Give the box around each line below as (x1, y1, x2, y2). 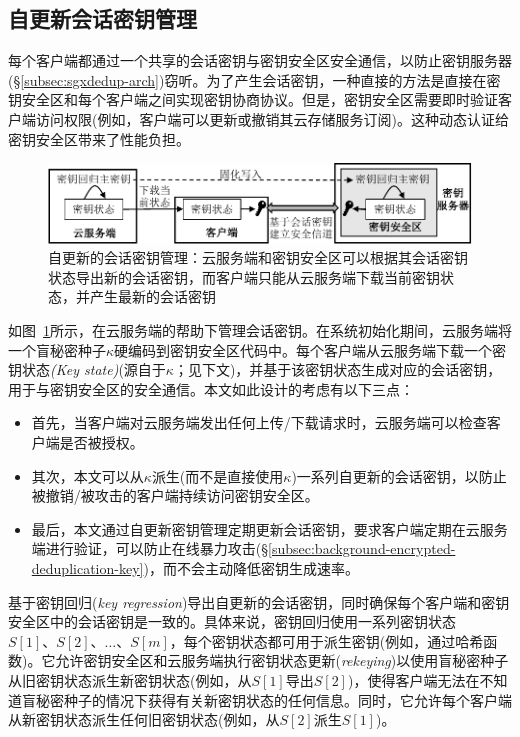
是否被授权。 (59, 431, 144, 452)
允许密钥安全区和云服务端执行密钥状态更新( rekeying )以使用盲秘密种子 (55, 650, 509, 671)
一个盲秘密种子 (8, 339, 106, 360)
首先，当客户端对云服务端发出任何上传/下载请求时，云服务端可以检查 (31, 412, 487, 433)
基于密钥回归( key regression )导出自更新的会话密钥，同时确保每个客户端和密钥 (8, 591, 510, 612)
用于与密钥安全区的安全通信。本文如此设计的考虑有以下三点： (8, 378, 414, 399)
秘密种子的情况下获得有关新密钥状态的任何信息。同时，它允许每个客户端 (35, 689, 512, 710)
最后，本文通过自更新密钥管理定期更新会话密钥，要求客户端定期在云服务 (31, 518, 508, 539)
